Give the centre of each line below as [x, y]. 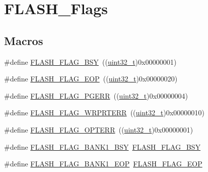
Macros [24, 40]
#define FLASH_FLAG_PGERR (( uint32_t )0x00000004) [96, 95]
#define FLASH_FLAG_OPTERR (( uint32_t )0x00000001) [99, 129]
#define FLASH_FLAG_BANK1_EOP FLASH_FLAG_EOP [103, 164]
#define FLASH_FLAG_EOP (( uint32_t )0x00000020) [91, 79]
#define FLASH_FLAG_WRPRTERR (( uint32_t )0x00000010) [105, 113]
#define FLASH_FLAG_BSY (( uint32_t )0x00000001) [90, 61]
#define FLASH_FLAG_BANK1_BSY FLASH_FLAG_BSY [102, 146]
